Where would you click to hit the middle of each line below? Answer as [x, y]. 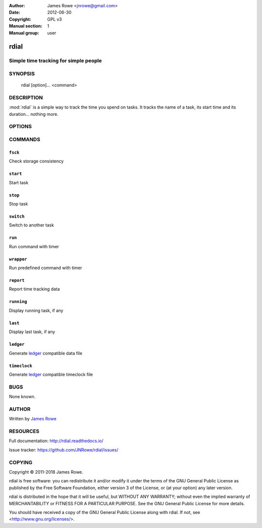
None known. [22, 397]
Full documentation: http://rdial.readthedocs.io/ [56, 441]
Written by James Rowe [33, 419]
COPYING [21, 462]
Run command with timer [34, 246]
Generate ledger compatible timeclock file [51, 375]
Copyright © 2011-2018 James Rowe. [46, 472]
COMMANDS [25, 139]
